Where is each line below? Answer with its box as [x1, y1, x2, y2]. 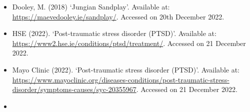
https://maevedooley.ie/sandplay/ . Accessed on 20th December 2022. [12, 11, 224, 21]
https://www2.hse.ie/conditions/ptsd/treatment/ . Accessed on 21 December [12, 37, 246, 48]
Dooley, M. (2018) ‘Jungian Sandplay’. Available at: [12, 1, 170, 11]
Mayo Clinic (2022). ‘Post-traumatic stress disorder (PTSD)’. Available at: [12, 64, 239, 74]
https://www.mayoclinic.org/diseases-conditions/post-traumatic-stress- [12, 74, 229, 84]
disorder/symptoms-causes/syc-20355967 [12, 84, 136, 94]
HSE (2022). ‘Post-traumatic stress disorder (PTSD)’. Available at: [12, 28, 216, 38]
